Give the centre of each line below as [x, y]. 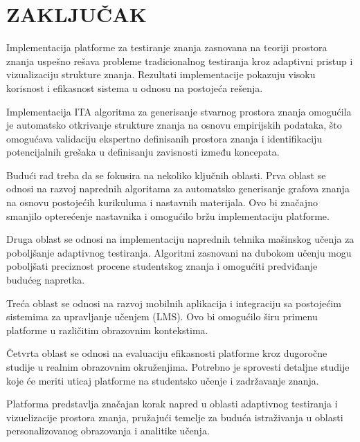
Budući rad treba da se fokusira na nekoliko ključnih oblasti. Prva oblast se [166, 175]
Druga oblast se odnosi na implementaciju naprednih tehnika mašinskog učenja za [180, 239]
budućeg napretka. [46, 280]
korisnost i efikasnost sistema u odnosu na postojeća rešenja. [135, 88]
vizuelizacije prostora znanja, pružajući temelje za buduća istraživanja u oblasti [175, 417]
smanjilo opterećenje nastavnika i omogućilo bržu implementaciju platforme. [168, 215]
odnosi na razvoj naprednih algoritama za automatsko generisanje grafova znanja [178, 188]
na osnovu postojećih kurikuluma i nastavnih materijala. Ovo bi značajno [162, 202]
